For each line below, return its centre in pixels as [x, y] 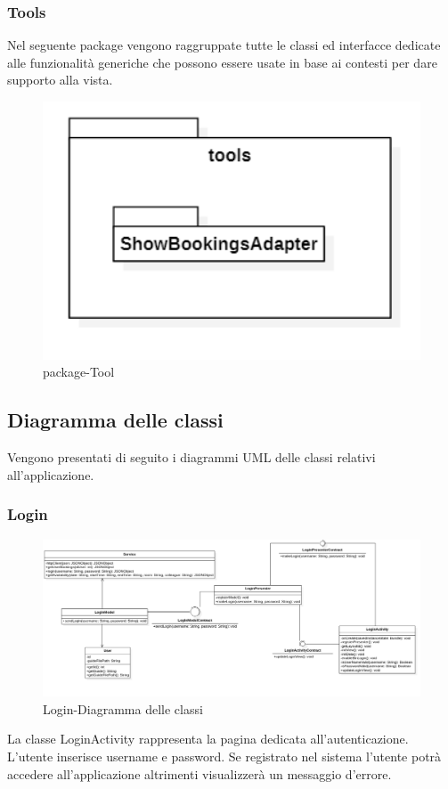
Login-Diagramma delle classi [123, 708]
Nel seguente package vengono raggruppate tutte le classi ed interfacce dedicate [224, 45]
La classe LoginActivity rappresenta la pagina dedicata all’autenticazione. [208, 739]
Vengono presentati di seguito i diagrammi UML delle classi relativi [191, 457]
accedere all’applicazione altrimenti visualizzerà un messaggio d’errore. [200, 773]
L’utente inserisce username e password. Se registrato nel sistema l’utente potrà [224, 756]
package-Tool [79, 372]
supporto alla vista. [60, 80]
